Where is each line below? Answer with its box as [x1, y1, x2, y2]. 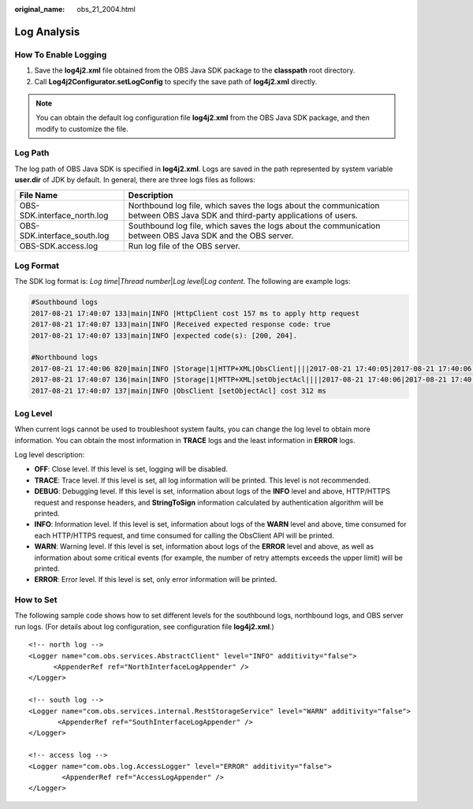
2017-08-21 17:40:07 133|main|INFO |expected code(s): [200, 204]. [31, 331, 298, 340]
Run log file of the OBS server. [128, 240, 240, 252]
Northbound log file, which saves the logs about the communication [128, 199, 380, 211]
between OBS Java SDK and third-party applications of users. [128, 210, 358, 221]
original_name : [14, 5, 65, 13]
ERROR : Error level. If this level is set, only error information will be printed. [34, 575, 277, 584]
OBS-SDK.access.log [19, 240, 99, 252]
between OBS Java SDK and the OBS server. [128, 229, 294, 240]
